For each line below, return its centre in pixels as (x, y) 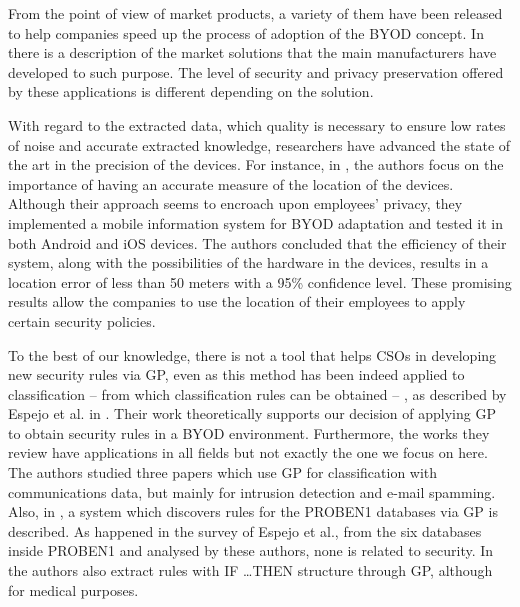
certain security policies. (82, 320)
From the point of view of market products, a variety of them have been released (255, 13)
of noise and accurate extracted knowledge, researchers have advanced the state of (259, 144)
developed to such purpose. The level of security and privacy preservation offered (256, 71)
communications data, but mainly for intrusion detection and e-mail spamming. (252, 491)
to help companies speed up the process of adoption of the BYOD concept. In (246, 32)
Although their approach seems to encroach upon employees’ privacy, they (235, 203)
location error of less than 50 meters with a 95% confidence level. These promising (260, 281)
